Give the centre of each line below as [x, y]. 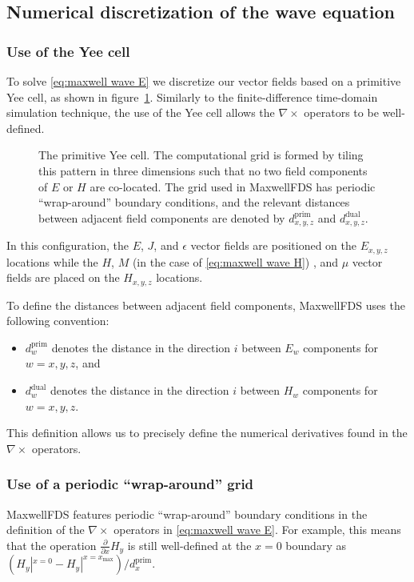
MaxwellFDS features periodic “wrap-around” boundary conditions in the [187, 514]
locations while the [52, 261]
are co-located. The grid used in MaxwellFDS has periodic [233, 186]
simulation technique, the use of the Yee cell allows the [141, 112]
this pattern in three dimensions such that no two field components [203, 170]
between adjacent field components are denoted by [162, 217]
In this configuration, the [68, 245]
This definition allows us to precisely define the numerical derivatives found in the [207, 433]
